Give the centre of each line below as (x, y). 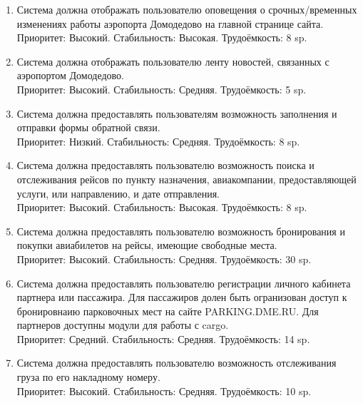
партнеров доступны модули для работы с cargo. (123, 325)
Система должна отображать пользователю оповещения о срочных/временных (187, 9)
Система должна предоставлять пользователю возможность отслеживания (177, 363)
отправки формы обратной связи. (88, 127)
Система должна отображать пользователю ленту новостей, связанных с (173, 61)
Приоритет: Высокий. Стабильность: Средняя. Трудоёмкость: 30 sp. (164, 259)
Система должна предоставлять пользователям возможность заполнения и (177, 113)
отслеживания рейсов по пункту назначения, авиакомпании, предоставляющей (186, 179)
